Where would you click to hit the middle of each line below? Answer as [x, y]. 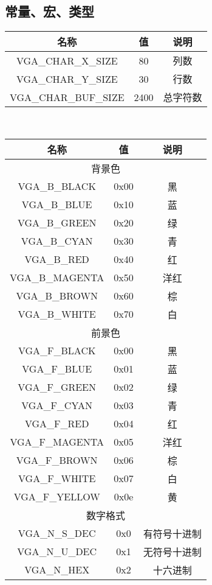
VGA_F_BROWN [57, 460]
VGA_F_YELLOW [57, 497]
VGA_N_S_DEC [57, 533]
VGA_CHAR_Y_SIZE [67, 79]
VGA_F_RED [57, 424]
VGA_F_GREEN [57, 387]
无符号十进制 [172, 552]
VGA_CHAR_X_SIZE [67, 60]
